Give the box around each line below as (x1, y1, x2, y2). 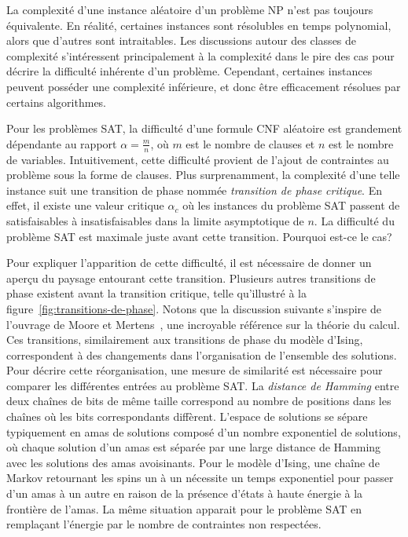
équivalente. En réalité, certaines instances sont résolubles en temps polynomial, (6, 16, 391, 33)
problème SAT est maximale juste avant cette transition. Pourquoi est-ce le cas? (6, 228, 392, 244)
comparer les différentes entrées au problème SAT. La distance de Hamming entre (6, 377, 399, 393)
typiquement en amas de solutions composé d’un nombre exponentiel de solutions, (6, 423, 401, 440)
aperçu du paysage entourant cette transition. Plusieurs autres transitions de (6, 269, 376, 286)
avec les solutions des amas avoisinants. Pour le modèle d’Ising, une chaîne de (6, 454, 380, 470)
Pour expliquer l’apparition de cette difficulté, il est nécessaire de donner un (6, 254, 372, 271)
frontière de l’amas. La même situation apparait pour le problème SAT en (6, 500, 362, 517)
